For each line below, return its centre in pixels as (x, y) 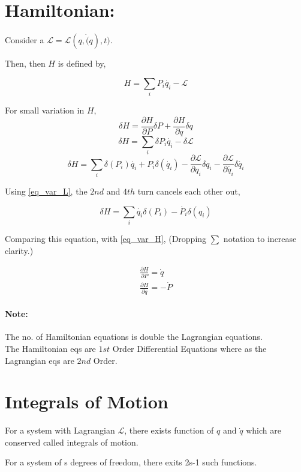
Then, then (25, 63)
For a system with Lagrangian (60, 430)
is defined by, (82, 63)
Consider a (25, 40)
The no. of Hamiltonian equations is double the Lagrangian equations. (134, 337)
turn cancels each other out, (189, 191)
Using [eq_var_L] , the (46, 191)
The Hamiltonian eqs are (50, 348)
